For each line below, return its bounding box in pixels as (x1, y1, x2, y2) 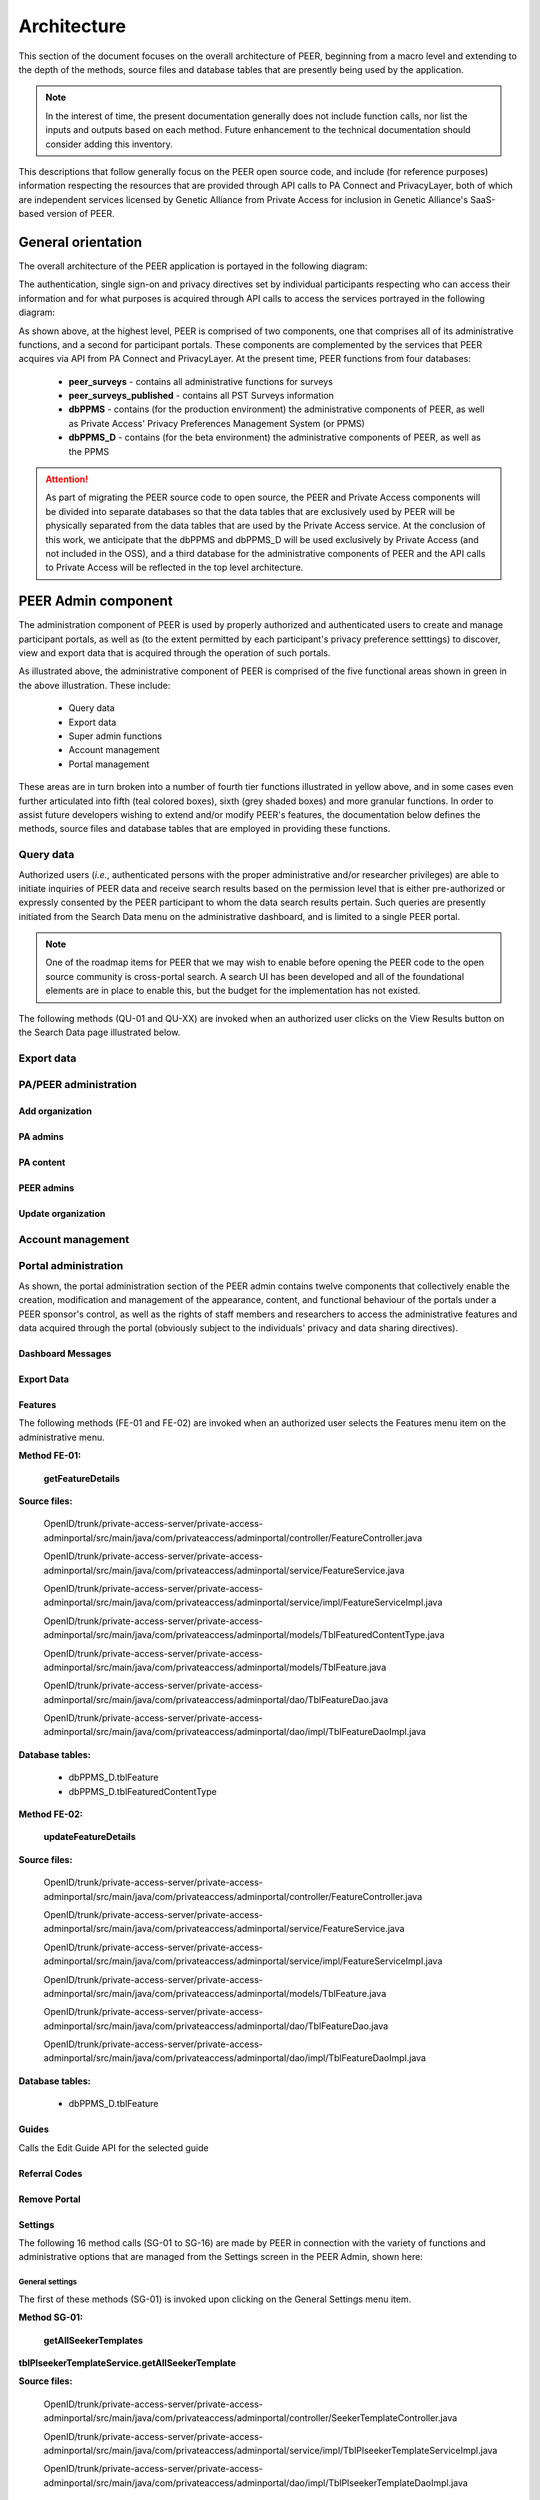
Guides (18, 2123, 50, 2135)
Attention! (45, 473, 89, 485)
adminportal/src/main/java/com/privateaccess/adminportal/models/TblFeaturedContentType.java (43, 1629, 445, 1641)
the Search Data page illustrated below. (18, 1026, 181, 1039)
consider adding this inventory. (45, 138, 174, 150)
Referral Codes (18, 2167, 83, 2179)
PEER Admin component (18, 593, 174, 610)
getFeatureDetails (43, 1472, 120, 1484)
